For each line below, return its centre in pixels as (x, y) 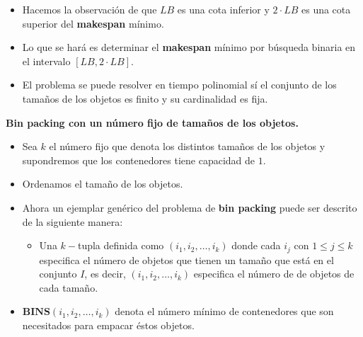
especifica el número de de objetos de (274, 274)
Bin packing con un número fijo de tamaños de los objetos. (152, 122)
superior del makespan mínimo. (93, 23)
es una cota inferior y (223, 9)
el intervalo (46, 61)
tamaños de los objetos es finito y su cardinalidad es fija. (145, 98)
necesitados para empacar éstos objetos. (108, 325)
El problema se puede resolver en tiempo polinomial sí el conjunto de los (179, 85)
